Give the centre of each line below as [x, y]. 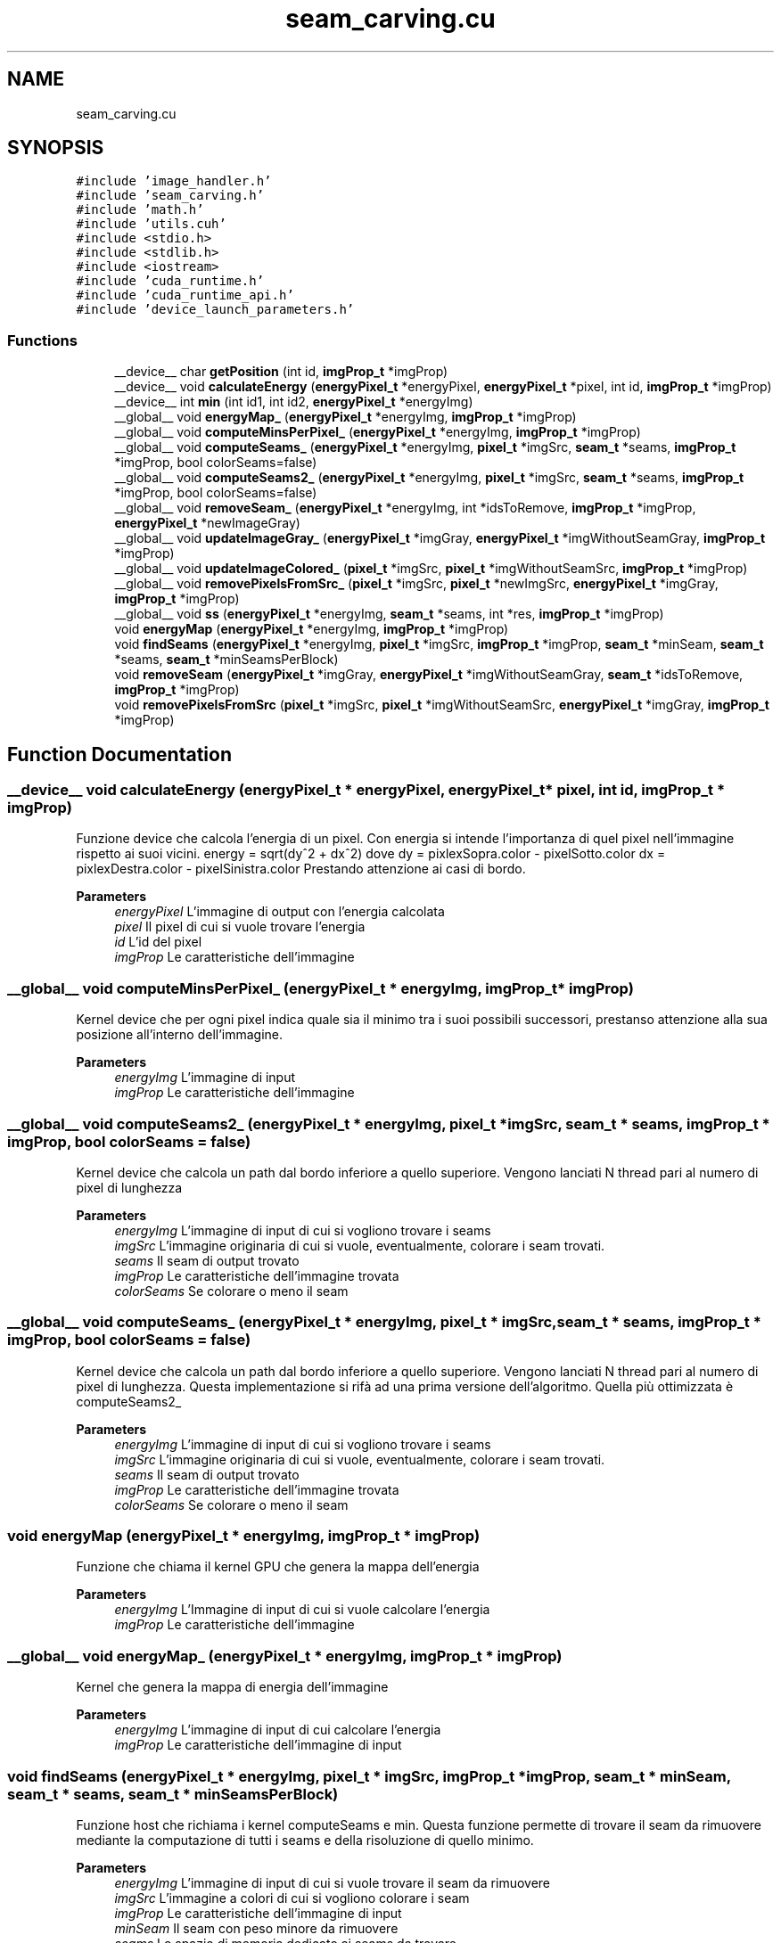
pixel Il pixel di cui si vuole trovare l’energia [240, 927]
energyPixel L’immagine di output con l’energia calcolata [280, 912]
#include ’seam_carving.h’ [170, 196]
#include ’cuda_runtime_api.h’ [185, 295]
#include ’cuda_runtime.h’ [170, 281]
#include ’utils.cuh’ [151, 224]
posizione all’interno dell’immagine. [180, 1035]
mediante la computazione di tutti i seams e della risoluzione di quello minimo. [305, 1840]
